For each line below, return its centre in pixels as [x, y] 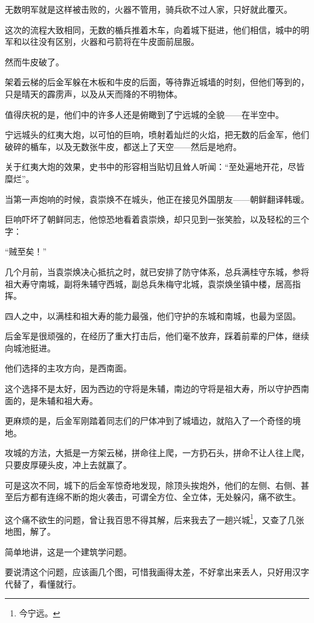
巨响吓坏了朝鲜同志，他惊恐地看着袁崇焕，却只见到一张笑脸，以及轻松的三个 [157, 219]
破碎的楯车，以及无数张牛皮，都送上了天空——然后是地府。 [123, 146]
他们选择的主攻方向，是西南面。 [68, 368]
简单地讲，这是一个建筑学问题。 [68, 551]
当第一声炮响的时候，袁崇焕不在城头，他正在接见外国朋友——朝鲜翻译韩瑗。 [157, 199]
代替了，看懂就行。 [43, 583]
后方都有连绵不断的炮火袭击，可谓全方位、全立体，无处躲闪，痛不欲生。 [157, 497]
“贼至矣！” [26, 251]
